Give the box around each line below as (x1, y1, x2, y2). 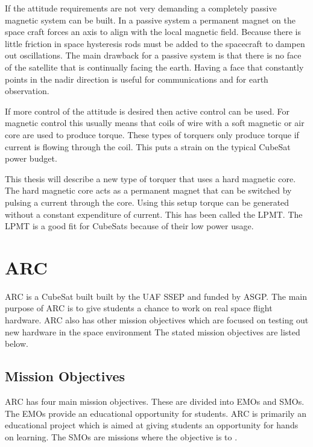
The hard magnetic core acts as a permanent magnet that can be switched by (5, 184, 292, 197)
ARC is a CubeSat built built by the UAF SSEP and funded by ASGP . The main (5, 290, 308, 302)
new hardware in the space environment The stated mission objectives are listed (5, 325, 300, 338)
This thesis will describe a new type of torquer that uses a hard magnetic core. (5, 172, 296, 185)
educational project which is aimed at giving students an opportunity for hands (5, 419, 299, 431)
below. (5, 337, 28, 350)
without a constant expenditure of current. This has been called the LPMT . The (5, 208, 303, 220)
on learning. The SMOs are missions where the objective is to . (5, 430, 238, 443)
